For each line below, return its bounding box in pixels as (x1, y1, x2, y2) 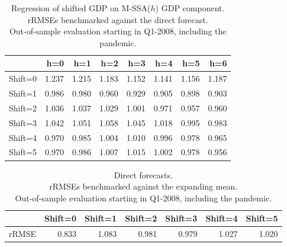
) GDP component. (155, 2, 225, 14)
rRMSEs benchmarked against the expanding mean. (49, 180, 238, 193)
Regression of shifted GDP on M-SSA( (11, 2, 151, 14)
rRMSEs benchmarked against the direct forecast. (27, 13, 208, 25)
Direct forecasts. (114, 168, 173, 181)
